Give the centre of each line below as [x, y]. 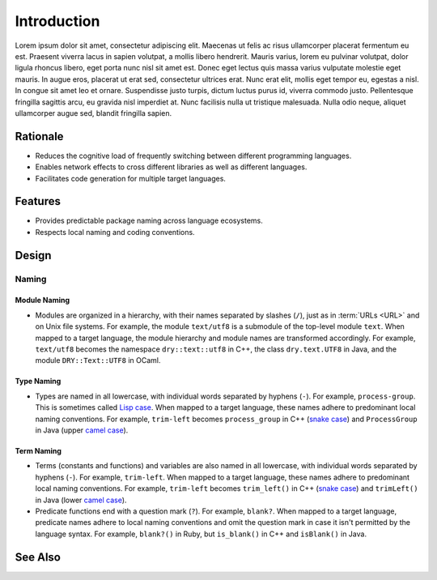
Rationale [39, 136]
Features [38, 201]
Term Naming [38, 450]
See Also [38, 557]
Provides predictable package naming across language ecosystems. [149, 221]
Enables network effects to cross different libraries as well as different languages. [171, 167]
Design [33, 255]
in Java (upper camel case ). [82, 430]
